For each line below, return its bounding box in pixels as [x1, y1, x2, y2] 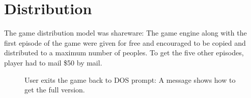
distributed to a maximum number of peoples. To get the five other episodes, [4, 47, 244, 58]
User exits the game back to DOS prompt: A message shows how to [24, 74, 236, 85]
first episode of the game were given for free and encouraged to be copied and [4, 37, 246, 48]
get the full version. [24, 84, 85, 95]
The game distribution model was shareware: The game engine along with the [4, 27, 247, 38]
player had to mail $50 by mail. [4, 57, 102, 68]
